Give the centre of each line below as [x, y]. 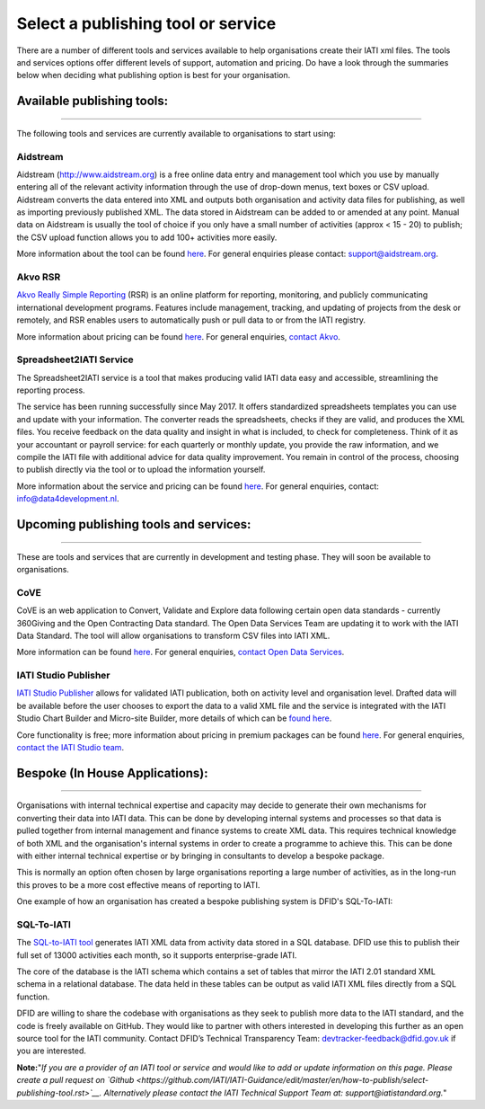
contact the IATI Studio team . [71, 747]
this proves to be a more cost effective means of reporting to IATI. [138, 884]
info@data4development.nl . [68, 499]
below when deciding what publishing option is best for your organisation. [154, 75]
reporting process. [51, 390]
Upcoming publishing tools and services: [134, 524]
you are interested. [52, 1051]
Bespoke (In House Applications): [112, 773]
